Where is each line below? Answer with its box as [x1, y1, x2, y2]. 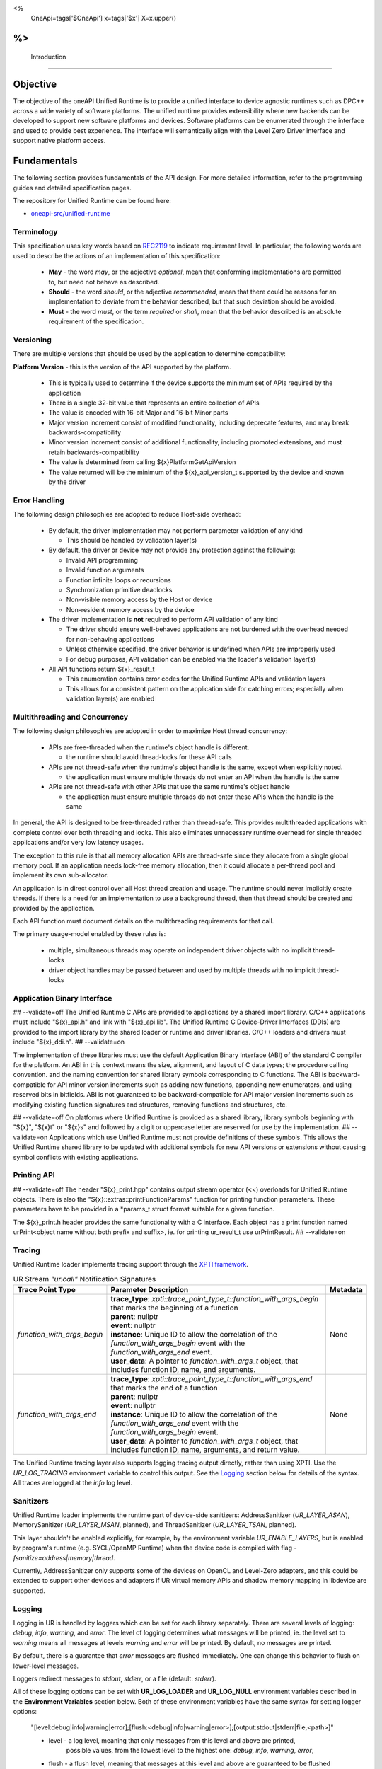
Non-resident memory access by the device [66, 605, 195, 613]
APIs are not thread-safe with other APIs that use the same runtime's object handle [48, 783, 290, 791]
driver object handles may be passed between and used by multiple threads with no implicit [48, 966, 316, 974]
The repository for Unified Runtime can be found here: [13, 196, 171, 204]
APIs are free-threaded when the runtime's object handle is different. [48, 743, 250, 751]
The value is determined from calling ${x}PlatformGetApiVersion [48, 458, 236, 466]
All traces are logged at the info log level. [13, 1478, 133, 1487]
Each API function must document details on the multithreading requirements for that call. [13, 917, 274, 925]
